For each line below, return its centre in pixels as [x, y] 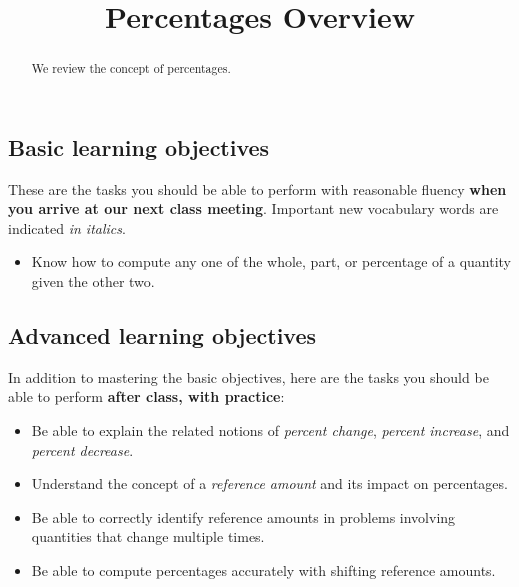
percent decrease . [82, 449]
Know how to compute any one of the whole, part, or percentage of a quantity [271, 261]
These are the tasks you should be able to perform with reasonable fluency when [257, 188]
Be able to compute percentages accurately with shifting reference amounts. [263, 569]
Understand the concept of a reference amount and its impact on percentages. [269, 483]
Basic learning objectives [139, 146]
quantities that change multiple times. [148, 536]
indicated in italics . [67, 227]
